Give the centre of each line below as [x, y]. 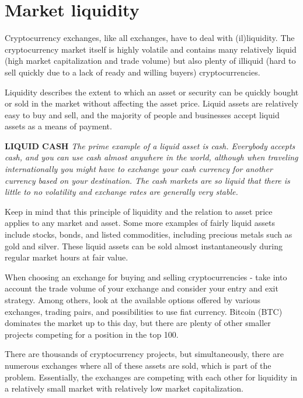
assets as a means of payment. [58, 126]
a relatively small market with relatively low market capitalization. [124, 388]
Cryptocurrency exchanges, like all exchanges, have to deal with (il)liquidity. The [150, 38]
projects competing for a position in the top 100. [92, 334]
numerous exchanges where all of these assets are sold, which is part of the [138, 365]
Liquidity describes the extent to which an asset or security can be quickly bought [152, 92]
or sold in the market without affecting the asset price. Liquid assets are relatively [151, 103]
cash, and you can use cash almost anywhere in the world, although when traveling [151, 157]
